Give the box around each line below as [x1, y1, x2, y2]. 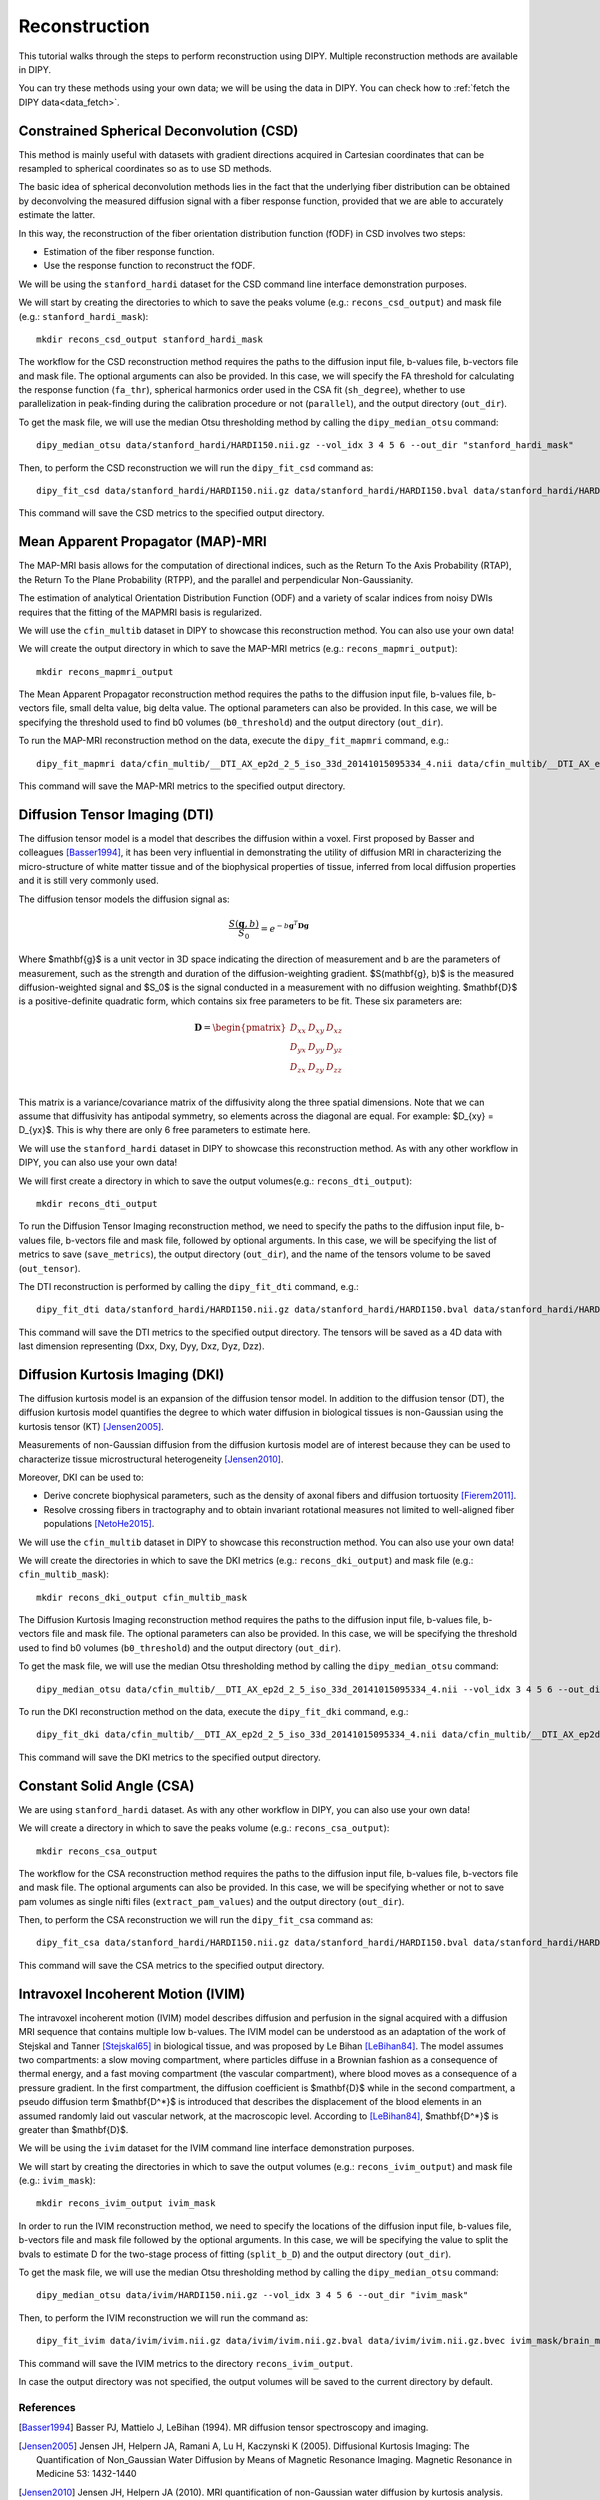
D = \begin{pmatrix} [193, 1021, 287, 1033]
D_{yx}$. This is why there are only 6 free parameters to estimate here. [18, 1124, 311, 1136]
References [18, 2400, 76, 2414]
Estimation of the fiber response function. [43, 245, 215, 257]
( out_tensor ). [18, 1262, 81, 1274]
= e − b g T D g [260, 920, 310, 935]
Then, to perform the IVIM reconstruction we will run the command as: [18, 2311, 309, 2324]
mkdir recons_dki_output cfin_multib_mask [36, 1591, 248, 1603]
